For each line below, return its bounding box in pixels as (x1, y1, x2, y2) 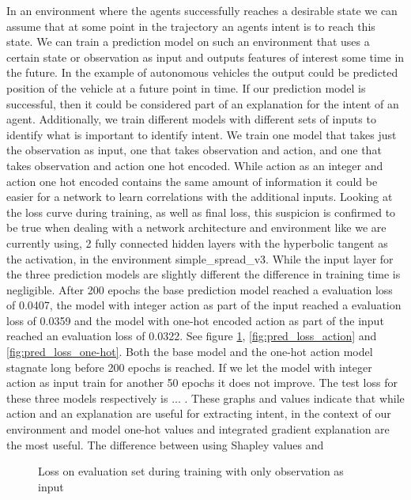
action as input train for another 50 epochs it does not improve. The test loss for (6, 374, 398, 391)
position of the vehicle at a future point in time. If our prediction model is (6, 79, 366, 96)
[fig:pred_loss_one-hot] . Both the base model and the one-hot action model (6, 343, 373, 360)
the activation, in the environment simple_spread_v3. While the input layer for (6, 250, 394, 267)
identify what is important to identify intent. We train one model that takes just (6, 126, 397, 142)
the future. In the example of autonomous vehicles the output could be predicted (6, 64, 398, 81)
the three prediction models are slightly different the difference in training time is (6, 266, 401, 282)
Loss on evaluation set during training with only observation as (38, 463, 344, 479)
